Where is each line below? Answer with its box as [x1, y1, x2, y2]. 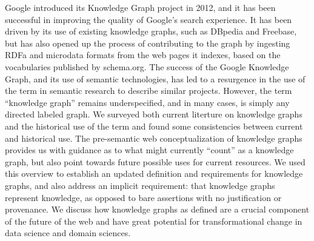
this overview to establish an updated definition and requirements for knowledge [5, 167, 303, 180]
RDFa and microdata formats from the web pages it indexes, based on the [5, 48, 281, 61]
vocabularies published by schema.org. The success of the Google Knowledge [5, 60, 289, 73]
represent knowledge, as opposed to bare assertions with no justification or [5, 191, 282, 203]
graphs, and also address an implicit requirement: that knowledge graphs [5, 179, 275, 191]
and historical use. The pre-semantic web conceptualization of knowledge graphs [5, 131, 302, 144]
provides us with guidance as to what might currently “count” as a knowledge [5, 144, 294, 156]
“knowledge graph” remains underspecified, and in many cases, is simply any [5, 96, 290, 108]
